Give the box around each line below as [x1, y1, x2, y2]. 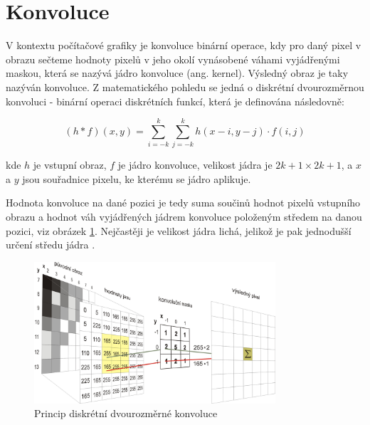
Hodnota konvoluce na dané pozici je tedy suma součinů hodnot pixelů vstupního [6, 195, 361, 210]
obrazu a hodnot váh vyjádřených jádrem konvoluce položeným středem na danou [6, 209, 362, 224]
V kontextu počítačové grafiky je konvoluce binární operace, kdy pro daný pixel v [6, 38, 361, 53]
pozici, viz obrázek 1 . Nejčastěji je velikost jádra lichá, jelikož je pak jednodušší [6, 223, 351, 238]
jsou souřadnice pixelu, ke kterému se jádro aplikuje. [22, 171, 251, 186]
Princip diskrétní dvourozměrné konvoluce [34, 406, 218, 421]
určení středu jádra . [6, 237, 95, 252]
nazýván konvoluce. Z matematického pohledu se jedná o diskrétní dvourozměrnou [6, 79, 364, 94]
